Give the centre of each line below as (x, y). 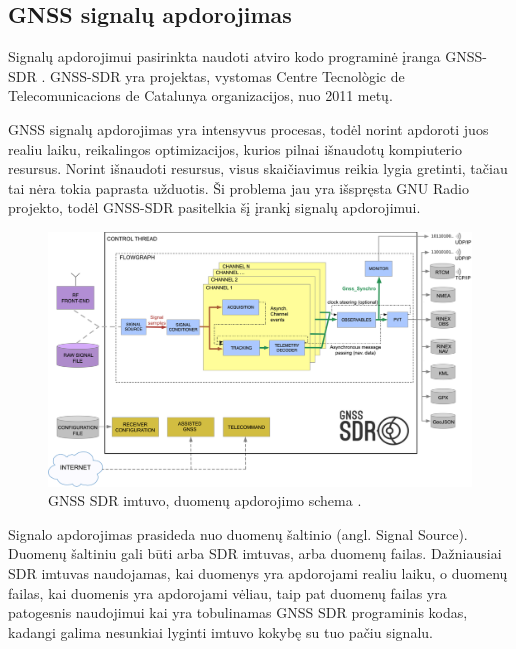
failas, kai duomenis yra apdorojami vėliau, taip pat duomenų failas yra (227, 592)
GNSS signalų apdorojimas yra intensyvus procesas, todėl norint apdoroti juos (248, 128)
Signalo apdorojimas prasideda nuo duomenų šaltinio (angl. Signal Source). (238, 533)
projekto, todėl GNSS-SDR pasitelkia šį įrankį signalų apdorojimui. (214, 207)
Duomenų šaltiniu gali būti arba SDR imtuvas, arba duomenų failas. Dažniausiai (255, 553)
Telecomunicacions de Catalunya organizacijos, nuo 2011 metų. (200, 95)
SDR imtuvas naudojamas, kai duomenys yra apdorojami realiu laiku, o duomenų (258, 572)
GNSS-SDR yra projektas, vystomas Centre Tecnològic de (227, 75)
